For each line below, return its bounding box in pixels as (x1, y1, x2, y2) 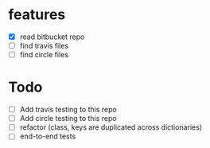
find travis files (19, 41, 69, 50)
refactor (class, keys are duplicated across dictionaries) (19, 123, 203, 132)
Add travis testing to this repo (19, 105, 117, 115)
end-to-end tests (19, 131, 76, 141)
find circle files (19, 50, 69, 60)
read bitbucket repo (19, 32, 85, 41)
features (8, 6, 66, 24)
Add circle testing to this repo (19, 114, 117, 123)
